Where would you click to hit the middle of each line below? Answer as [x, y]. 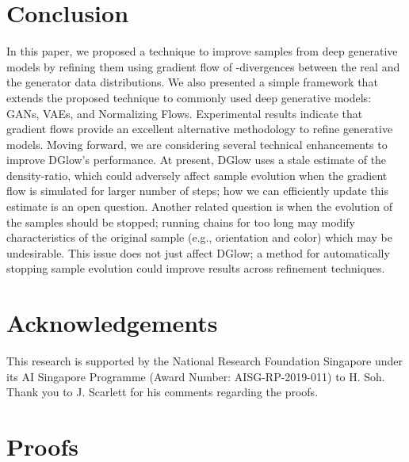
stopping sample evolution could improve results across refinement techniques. [196, 268]
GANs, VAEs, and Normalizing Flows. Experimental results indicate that [185, 113]
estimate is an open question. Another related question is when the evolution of [199, 206]
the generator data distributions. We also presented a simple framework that [192, 82]
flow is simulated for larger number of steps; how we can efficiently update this [197, 191]
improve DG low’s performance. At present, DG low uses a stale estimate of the [197, 160]
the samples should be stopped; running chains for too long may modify [181, 221]
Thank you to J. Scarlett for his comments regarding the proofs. [162, 392]
